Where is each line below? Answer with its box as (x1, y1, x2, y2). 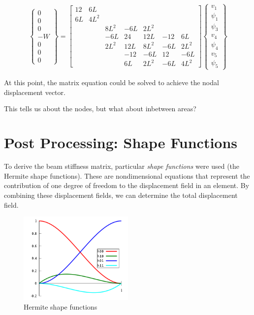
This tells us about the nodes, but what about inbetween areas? (4, 103, 196, 114)
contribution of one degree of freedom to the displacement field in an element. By (4, 180, 250, 190)
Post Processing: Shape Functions (4, 132, 238, 153)
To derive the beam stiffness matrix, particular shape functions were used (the (4, 161, 240, 171)
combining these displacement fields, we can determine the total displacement (4, 189, 238, 200)
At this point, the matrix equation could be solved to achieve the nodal (4, 77, 219, 88)
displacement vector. (4, 87, 65, 97)
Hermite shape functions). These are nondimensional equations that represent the (4, 170, 250, 181)
